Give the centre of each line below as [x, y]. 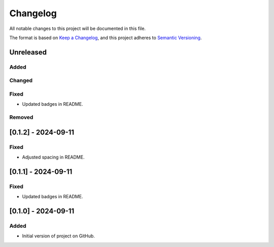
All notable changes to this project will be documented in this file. [78, 28]
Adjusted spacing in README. [53, 157]
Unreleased [28, 52]
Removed [21, 117]
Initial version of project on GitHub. [58, 236]
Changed [21, 80]
